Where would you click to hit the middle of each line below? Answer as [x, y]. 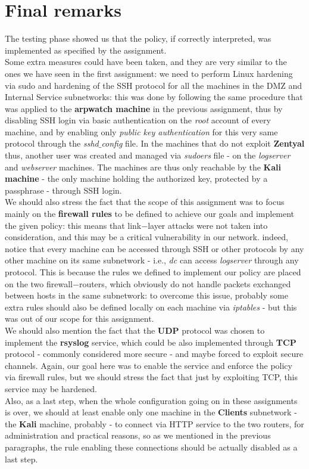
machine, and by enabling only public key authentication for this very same [141, 131]
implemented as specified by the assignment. [86, 50]
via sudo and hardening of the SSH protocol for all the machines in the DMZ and [154, 85]
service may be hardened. [51, 388]
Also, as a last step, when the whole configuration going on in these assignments [151, 400]
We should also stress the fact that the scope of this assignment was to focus [145, 202]
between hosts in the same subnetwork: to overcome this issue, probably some [146, 295]
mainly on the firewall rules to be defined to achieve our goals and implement [150, 214]
